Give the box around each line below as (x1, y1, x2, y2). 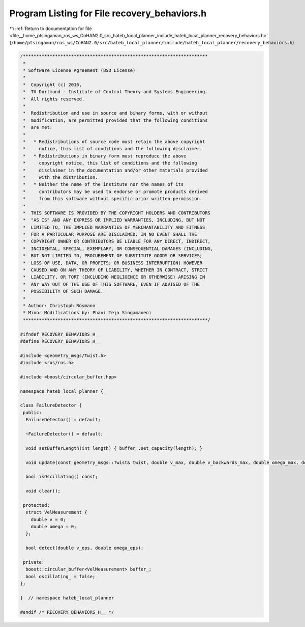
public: (23, 410, 42, 415)
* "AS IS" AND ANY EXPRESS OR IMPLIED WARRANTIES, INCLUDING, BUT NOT (23, 217, 205, 223)
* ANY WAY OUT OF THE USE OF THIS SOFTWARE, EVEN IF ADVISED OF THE (23, 281, 200, 287)
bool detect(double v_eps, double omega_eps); (25, 545, 144, 551)
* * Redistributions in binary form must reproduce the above (23, 153, 187, 159)
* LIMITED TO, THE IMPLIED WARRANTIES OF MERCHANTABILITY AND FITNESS (23, 224, 205, 230)
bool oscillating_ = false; (25, 574, 96, 579)
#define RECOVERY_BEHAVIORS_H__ (20, 338, 101, 344)
